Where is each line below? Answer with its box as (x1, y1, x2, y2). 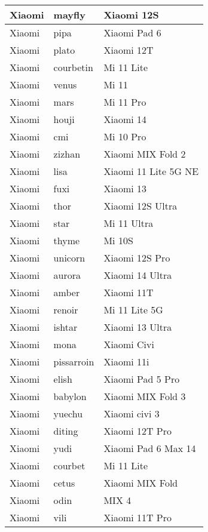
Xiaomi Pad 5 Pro (103, 372, 180, 386)
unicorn (53, 251, 85, 265)
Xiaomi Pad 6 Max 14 (103, 441, 196, 455)
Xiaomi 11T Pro (103, 511, 172, 524)
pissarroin (53, 355, 94, 368)
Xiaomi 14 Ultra (103, 268, 172, 282)
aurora (53, 268, 81, 282)
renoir (53, 303, 78, 316)
